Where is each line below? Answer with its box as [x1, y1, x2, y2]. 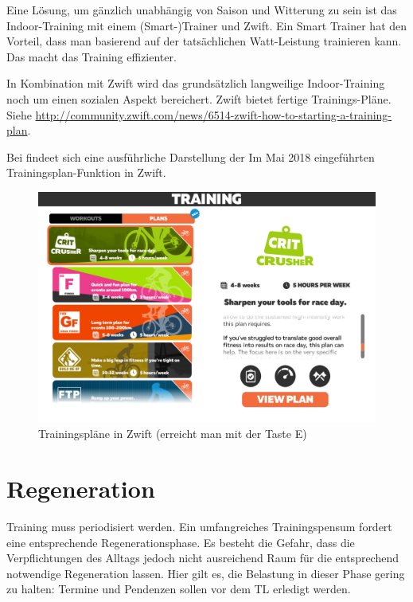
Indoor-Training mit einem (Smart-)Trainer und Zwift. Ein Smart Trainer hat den [6, 17, 407, 33]
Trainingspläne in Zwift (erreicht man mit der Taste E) [38, 425, 307, 442]
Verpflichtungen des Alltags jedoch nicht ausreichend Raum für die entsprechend [6, 549, 399, 566]
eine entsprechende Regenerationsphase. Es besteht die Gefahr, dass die [6, 534, 355, 550]
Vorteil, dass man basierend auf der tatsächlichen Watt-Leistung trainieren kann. [6, 33, 402, 49]
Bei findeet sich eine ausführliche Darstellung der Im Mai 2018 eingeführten [6, 148, 375, 165]
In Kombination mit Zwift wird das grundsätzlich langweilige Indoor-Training [6, 75, 385, 92]
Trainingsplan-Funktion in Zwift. [6, 164, 166, 181]
